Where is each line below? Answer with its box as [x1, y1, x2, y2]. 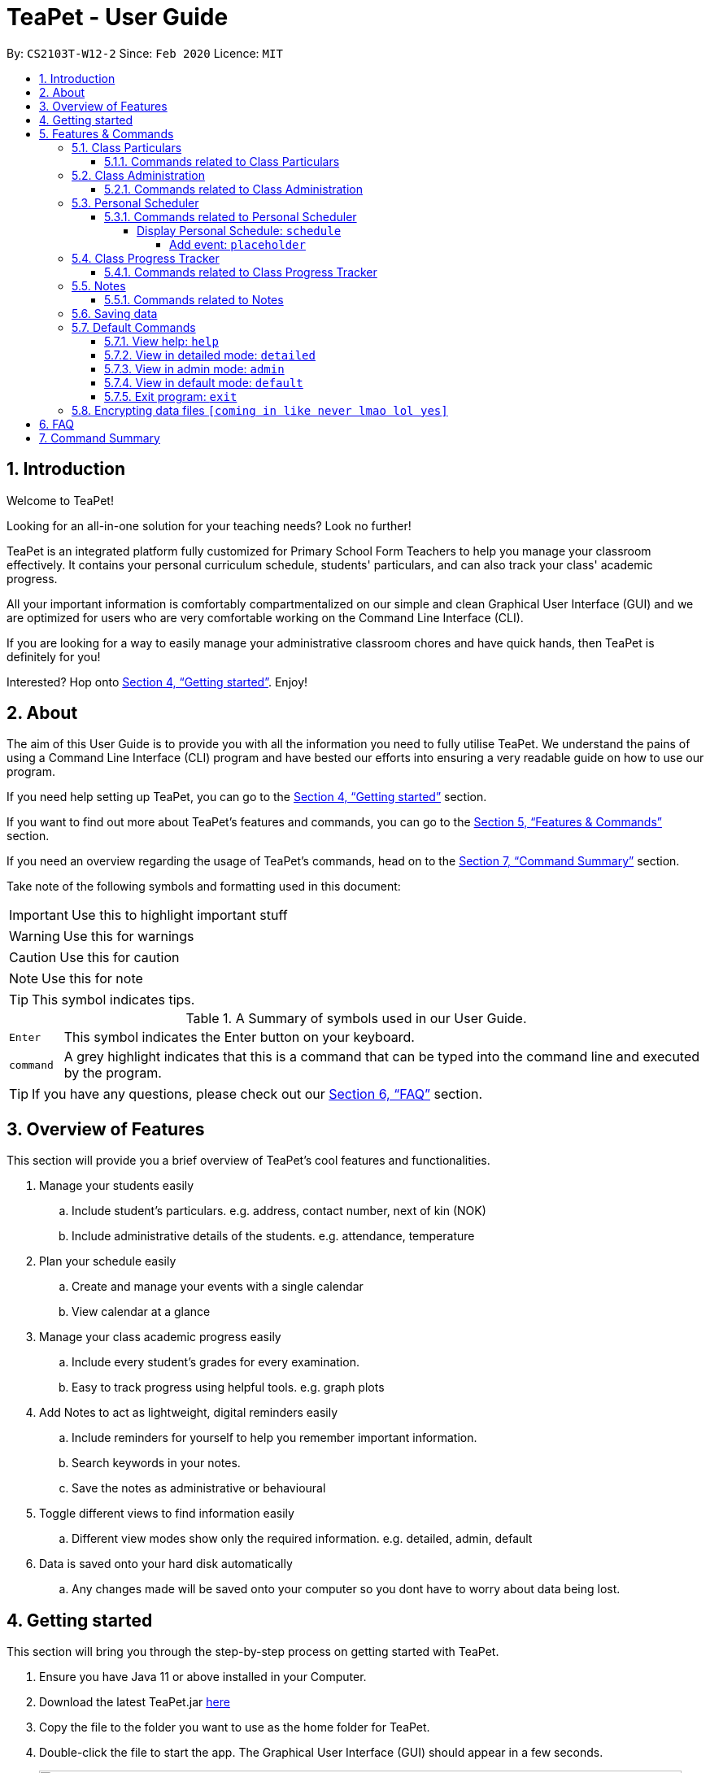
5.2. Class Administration [72, 168, 205, 182]
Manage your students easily [39, 1178, 194, 1193]
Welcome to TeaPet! [7, 493, 114, 508]
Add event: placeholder [169, 237, 306, 251]
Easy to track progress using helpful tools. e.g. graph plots [72, 1380, 385, 1395]
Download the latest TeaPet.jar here [39, 1695, 230, 1710]
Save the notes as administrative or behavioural [72, 1481, 326, 1496]
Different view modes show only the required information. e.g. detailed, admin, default [72, 1531, 533, 1546]
